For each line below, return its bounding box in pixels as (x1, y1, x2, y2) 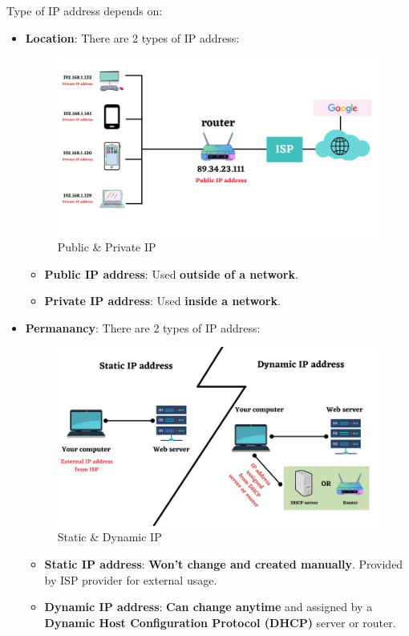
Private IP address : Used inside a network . (44, 292, 281, 309)
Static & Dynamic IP (57, 528, 162, 545)
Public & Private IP (57, 238, 156, 255)
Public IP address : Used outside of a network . (44, 265, 298, 282)
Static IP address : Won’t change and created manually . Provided (44, 556, 403, 572)
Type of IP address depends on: (6, 2, 163, 18)
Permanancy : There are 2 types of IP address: (25, 319, 261, 336)
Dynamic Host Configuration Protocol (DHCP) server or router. (44, 614, 396, 630)
